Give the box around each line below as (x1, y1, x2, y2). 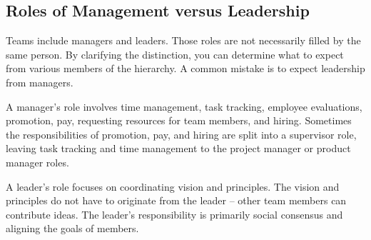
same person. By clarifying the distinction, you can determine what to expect (6, 46, 344, 61)
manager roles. (6, 154, 69, 169)
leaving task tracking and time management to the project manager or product (6, 141, 351, 156)
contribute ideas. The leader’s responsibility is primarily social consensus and (6, 206, 343, 221)
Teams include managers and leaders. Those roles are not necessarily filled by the (6, 33, 361, 48)
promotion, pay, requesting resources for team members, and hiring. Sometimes (6, 113, 352, 128)
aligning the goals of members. (6, 221, 139, 236)
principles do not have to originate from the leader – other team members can (6, 193, 347, 208)
